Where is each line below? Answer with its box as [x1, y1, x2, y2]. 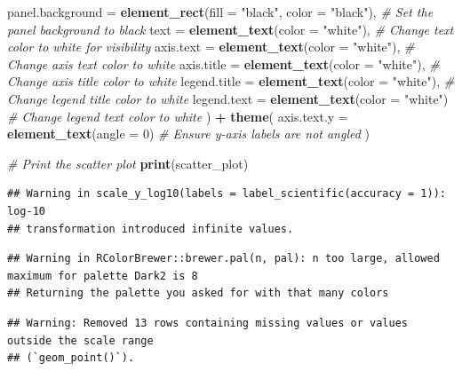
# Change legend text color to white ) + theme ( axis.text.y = [7, 107, 348, 125]
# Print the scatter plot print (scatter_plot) [7, 154, 249, 172]
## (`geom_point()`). [7, 351, 135, 365]
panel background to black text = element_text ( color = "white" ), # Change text [7, 20, 454, 38]
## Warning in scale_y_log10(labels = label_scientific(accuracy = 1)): [7, 187, 446, 201]
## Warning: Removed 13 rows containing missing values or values [7, 316, 409, 329]
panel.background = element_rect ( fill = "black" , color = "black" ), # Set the [7, 3, 434, 20]
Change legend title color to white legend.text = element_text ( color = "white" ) [7, 89, 449, 107]
